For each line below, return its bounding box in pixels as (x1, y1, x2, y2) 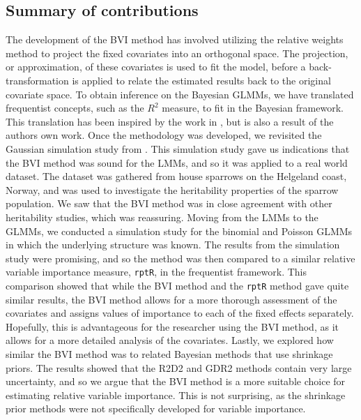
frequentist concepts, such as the (6, 100, 144, 115)
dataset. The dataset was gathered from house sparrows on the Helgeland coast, (6, 169, 347, 183)
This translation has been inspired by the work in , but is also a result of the (6, 114, 334, 128)
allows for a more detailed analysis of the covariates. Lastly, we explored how (6, 333, 334, 347)
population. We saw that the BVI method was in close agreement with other (6, 196, 332, 211)
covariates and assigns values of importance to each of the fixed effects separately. (6, 306, 354, 320)
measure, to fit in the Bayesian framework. (162, 100, 344, 115)
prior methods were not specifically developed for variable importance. (6, 401, 306, 416)
